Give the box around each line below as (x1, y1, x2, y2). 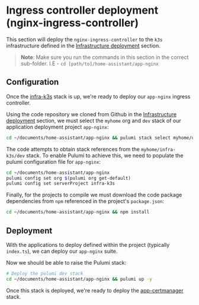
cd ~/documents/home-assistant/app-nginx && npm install (6, 209, 150, 215)
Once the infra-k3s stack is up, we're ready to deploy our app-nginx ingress (6, 93, 191, 100)
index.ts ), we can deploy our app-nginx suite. (6, 247, 118, 255)
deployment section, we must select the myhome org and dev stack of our (6, 117, 182, 124)
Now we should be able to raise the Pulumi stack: (6, 259, 127, 266)
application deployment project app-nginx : (6, 123, 109, 131)
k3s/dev (6, 152, 25, 159)
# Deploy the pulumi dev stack (6, 271, 84, 277)
